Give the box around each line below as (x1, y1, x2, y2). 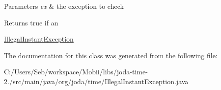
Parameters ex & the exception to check (4, 1, 124, 11)
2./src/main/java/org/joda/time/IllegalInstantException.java (4, 76, 189, 86)
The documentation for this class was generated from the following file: (4, 50, 218, 60)
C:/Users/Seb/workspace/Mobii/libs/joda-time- (4, 67, 148, 77)
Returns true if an (4, 17, 58, 27)
